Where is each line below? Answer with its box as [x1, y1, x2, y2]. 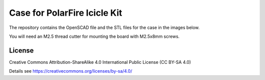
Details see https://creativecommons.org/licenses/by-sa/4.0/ [9, 68, 132, 74]
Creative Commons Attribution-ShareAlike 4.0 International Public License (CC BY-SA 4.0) [9, 59, 191, 65]
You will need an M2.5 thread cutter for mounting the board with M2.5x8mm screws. [9, 33, 180, 39]
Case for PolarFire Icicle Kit [9, 7, 123, 18]
